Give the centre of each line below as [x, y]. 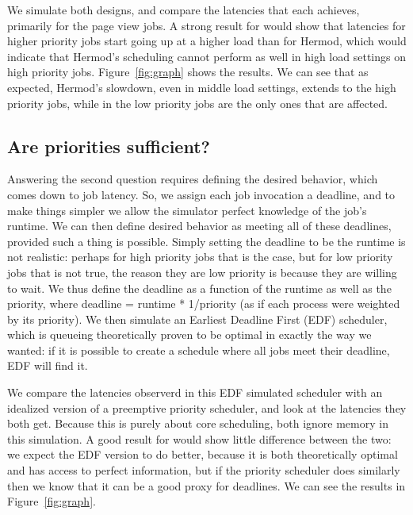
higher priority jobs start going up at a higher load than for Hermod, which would [207, 41]
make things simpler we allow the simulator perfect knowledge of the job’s [187, 210]
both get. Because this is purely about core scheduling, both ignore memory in [198, 423]
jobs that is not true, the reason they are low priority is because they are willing [202, 272]
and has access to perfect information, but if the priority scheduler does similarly [204, 470]
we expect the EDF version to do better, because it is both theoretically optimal [203, 454]
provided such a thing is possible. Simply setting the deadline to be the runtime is [206, 241]
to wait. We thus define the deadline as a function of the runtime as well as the [199, 288]
